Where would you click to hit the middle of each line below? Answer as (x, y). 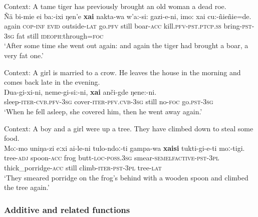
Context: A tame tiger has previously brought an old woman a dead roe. (115, 6)
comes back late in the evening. (52, 82)
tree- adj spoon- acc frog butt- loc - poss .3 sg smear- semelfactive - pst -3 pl (112, 158)
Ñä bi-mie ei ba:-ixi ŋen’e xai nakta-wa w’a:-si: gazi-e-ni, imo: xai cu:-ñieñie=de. (128, 16)
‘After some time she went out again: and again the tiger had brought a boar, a (126, 45)
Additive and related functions (67, 209)
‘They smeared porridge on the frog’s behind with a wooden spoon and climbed (126, 177)
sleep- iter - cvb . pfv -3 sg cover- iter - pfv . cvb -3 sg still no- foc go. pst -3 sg (109, 101)
